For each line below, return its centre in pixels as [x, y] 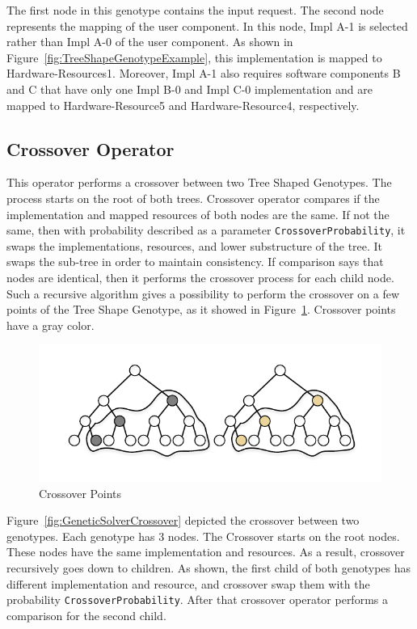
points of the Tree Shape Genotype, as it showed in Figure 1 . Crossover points [201, 309]
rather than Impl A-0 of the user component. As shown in [150, 42]
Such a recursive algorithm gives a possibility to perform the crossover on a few [203, 293]
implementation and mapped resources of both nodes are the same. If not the [198, 214]
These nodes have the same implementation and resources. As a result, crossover [206, 552]
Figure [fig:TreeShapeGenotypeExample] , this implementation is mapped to [194, 57]
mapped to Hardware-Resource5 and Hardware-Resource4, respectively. [183, 105]
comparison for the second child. [86, 615]
